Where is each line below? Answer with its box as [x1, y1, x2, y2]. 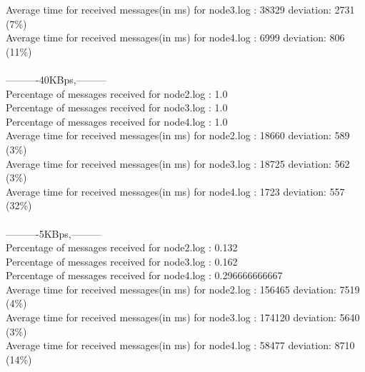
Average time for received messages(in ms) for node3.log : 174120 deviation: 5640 [6, 310, 360, 325]
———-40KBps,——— [6, 71, 106, 86]
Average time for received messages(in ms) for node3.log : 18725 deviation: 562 [6, 156, 350, 171]
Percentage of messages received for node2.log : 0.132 [6, 240, 238, 255]
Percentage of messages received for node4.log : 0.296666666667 [6, 268, 283, 283]
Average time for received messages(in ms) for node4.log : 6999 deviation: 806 [6, 30, 345, 45]
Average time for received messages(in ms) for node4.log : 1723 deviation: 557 [6, 184, 345, 198]
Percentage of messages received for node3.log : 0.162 [6, 253, 238, 268]
